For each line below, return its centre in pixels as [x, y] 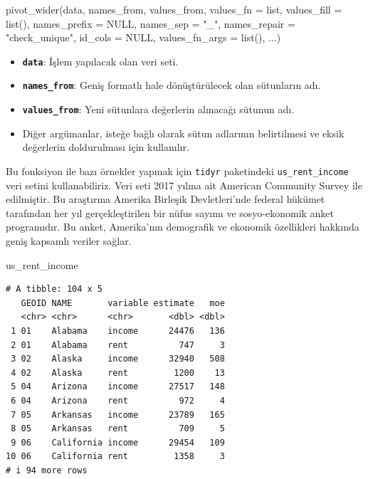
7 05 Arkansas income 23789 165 [118, 415]
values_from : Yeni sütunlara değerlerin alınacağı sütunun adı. [158, 109]
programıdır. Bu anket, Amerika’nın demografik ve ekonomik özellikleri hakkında [183, 227]
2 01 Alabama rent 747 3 [118, 345]
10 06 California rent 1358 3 [115, 457]
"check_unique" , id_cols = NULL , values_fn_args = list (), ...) [143, 37]
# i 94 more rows [47, 470]
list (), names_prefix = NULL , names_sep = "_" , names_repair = [151, 23]
